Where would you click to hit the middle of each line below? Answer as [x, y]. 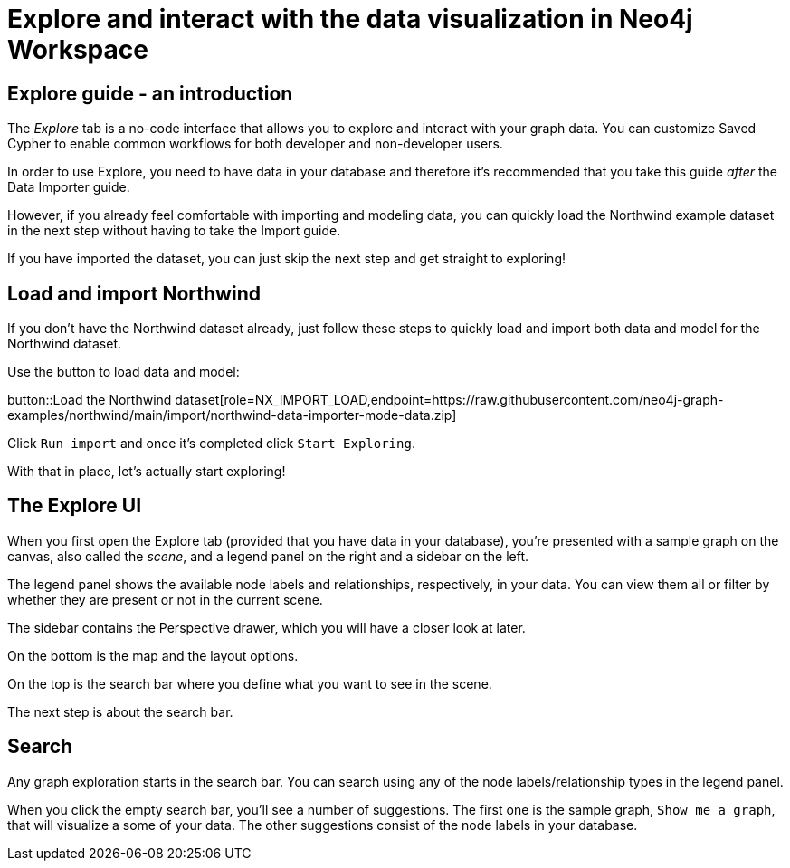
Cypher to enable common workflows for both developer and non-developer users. [255, 144]
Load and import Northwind [134, 293]
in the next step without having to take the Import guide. [174, 231]
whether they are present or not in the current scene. [165, 599]
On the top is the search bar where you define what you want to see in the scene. [250, 683]
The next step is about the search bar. [120, 711]
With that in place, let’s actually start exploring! [147, 472]
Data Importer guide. [69, 187]
